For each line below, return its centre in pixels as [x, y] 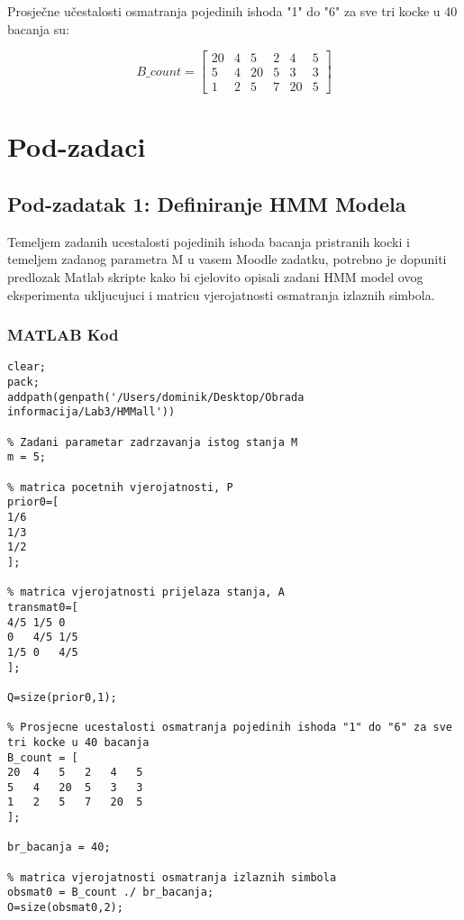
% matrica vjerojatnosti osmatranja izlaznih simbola [172, 877]
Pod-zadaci [77, 146]
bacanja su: [38, 28]
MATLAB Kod [63, 335]
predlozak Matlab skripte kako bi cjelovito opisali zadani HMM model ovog [215, 277]
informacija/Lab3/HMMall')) [91, 412]
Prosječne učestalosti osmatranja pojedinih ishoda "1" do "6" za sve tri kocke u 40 [232, 11]
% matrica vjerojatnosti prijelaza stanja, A [146, 592]
